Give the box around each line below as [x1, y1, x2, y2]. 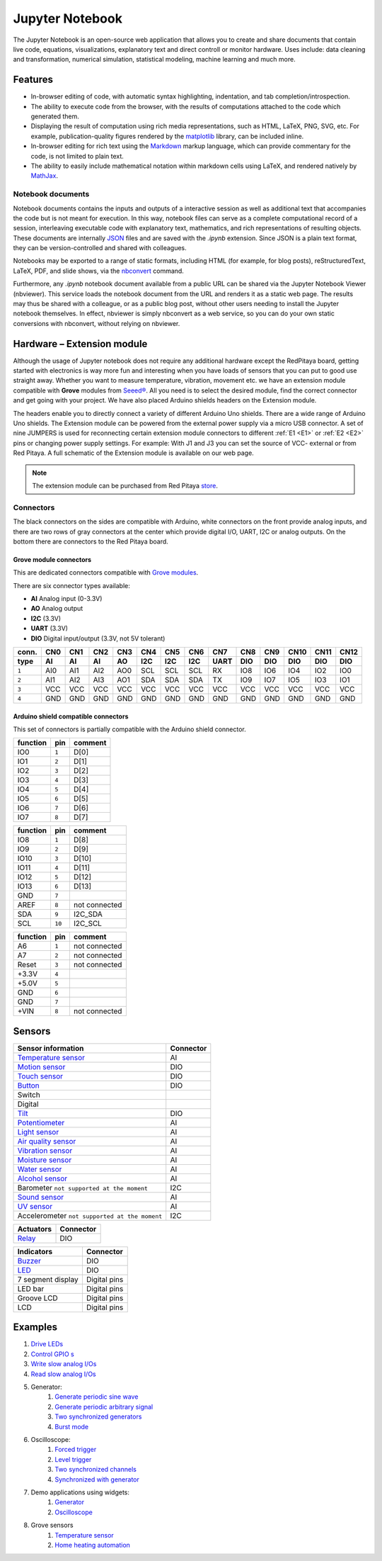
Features [13, 74, 53, 86]
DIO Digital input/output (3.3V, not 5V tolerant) [30, 634, 166, 643]
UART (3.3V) [30, 624, 69, 633]
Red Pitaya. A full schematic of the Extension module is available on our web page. [13, 449, 254, 457]
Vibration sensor [17, 1145, 73, 1155]
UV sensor [17, 1201, 53, 1211]
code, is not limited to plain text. [30, 152, 124, 160]
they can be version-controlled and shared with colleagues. [13, 244, 187, 252]
